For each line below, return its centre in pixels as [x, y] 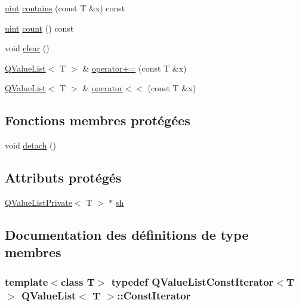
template [27, 281]
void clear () [27, 48]
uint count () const [39, 28]
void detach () [30, 145]
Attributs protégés [63, 177]
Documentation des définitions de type [127, 234]
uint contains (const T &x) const [65, 8]
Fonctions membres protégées [98, 120]
